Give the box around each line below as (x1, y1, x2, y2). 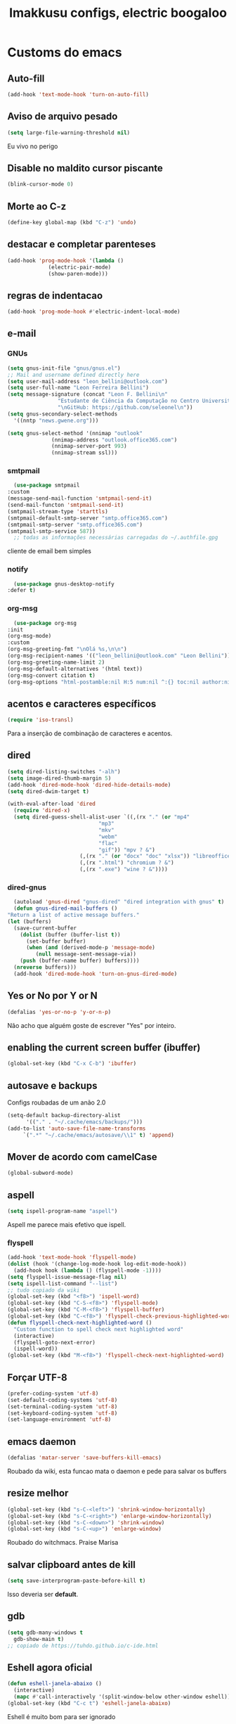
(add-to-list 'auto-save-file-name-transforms (7, 1125, 146, 1132)
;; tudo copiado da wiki (7, 1287, 80, 1294)
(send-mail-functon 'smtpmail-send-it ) (7, 501, 124, 509)
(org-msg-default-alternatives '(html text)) (7, 665, 143, 672)
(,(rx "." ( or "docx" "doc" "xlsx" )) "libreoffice (79, 853, 231, 860)
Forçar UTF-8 (7, 1371, 68, 1383)
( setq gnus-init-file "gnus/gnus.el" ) (7, 364, 121, 372)
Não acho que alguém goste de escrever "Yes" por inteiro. (7, 1021, 176, 1029)
